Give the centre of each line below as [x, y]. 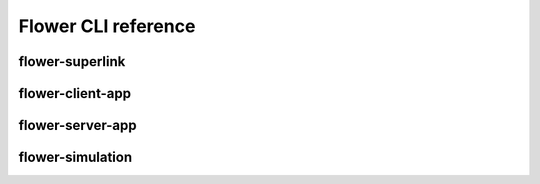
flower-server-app [77, 125]
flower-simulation [75, 157]
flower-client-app [75, 93]
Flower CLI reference [107, 26]
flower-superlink [72, 61]
